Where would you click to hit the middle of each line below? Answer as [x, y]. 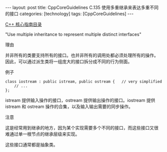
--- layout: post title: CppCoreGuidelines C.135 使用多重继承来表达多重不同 [82, 7]
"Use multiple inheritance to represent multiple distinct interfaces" [73, 34]
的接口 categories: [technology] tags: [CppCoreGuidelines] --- [69, 14]
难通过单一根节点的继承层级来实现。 [42, 134]
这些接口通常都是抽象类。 [31, 144]
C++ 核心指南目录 [23, 24]
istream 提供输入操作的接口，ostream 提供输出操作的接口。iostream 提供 [80, 100]
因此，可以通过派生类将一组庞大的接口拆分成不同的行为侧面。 [69, 61]
